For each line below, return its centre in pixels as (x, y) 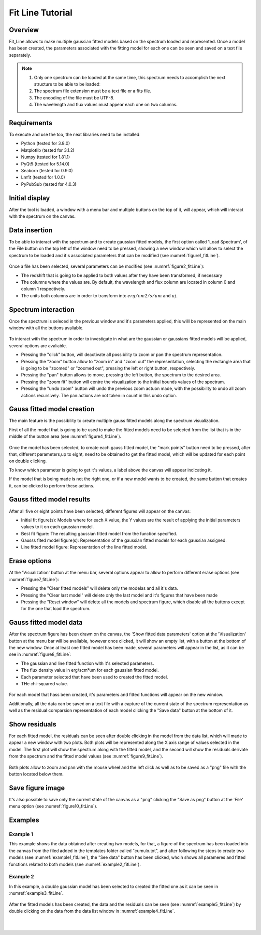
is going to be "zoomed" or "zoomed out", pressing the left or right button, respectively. (108, 368)
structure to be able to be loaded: (67, 84)
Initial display (29, 198)
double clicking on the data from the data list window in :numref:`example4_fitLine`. (92, 911)
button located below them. (36, 774)
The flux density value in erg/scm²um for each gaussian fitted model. (90, 670)
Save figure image (37, 788)
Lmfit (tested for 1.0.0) (43, 177)
